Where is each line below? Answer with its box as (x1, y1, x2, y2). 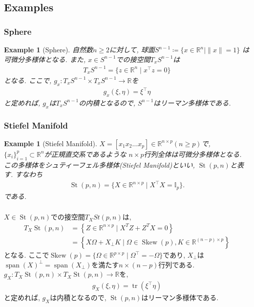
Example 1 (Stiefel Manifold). (4, 138, 97, 148)
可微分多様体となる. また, (4, 54, 86, 64)
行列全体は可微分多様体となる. (144, 149, 242, 159)
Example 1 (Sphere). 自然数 (4, 44, 93, 54)
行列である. (158, 259, 195, 269)
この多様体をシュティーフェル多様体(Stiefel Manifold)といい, (4, 159, 195, 170)
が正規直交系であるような (44, 149, 127, 159)
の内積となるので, (79, 97, 136, 108)
